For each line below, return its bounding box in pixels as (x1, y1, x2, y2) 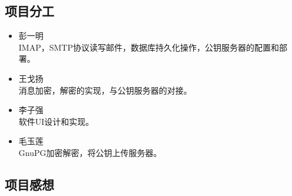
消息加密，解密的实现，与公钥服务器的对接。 (18, 84, 192, 96)
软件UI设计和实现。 (18, 115, 94, 127)
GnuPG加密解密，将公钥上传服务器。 (18, 146, 162, 158)
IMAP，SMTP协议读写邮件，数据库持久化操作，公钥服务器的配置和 (18, 41, 279, 53)
